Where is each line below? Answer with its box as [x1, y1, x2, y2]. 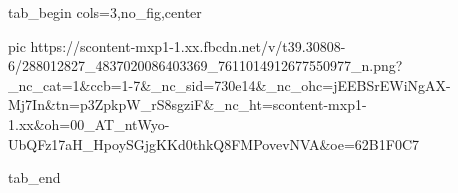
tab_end [8, 167, 61, 188]
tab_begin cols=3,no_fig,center [8, 2, 202, 22]
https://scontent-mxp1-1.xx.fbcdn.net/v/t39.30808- [30, 35, 346, 56]
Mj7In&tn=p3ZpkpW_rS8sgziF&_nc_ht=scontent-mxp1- [8, 94, 367, 115]
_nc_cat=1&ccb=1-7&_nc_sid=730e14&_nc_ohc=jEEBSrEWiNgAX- [8, 74, 451, 95]
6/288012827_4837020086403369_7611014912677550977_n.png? [8, 55, 403, 76]
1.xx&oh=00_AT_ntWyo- [8, 113, 170, 134]
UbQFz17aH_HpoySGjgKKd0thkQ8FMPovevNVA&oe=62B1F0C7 [8, 133, 420, 154]
